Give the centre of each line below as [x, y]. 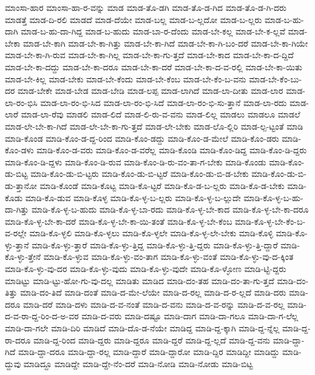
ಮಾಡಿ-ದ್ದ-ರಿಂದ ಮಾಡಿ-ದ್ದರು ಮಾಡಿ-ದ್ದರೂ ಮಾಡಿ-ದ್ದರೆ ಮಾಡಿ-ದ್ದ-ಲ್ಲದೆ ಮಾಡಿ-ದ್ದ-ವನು [152, 340]
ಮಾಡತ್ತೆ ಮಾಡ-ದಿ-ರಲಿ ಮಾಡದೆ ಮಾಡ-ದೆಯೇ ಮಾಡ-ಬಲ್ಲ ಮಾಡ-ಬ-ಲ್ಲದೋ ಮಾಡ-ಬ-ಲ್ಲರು [134, 19]
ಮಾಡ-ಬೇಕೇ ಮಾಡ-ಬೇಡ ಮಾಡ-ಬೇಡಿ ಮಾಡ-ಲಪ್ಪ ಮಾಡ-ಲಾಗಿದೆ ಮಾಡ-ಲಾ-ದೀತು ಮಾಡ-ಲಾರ [151, 91]
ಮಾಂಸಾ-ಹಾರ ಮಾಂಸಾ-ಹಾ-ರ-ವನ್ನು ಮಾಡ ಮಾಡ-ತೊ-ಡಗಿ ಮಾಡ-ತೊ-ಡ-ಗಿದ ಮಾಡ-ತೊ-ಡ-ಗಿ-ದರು [146, 7]
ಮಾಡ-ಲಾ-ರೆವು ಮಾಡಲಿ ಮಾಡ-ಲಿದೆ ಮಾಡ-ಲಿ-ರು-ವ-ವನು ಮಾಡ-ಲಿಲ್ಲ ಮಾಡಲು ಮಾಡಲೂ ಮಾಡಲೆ [161, 114]
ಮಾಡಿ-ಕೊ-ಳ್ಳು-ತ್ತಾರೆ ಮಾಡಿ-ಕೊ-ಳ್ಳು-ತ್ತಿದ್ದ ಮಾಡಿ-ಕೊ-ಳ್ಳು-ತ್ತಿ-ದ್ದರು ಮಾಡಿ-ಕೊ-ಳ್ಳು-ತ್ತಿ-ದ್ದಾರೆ [155, 244]
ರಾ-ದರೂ [18, 340]
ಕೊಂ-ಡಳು [19, 150]
